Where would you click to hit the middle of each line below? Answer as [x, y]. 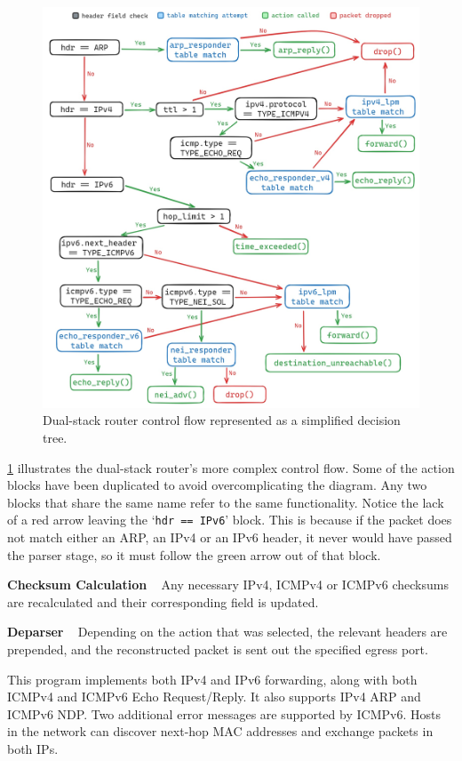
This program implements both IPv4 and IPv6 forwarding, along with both [212, 679]
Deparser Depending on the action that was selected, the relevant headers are [227, 632]
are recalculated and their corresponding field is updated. [163, 601]
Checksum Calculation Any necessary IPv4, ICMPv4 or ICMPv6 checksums [228, 585]
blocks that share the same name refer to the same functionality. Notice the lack [226, 502]
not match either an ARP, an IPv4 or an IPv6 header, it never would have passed [230, 537]
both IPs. [33, 749]
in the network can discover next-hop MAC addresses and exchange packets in [220, 731]
